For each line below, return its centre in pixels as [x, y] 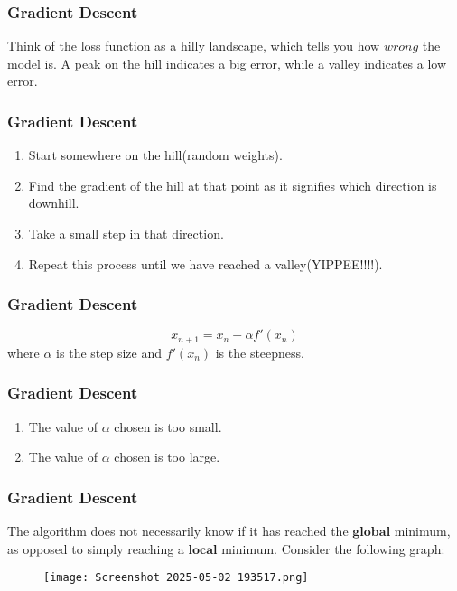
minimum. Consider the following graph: [333, 548]
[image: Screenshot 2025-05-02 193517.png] [176, 578]
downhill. [54, 203]
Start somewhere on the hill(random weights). [155, 155]
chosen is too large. [167, 457]
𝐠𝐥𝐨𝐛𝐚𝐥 [372, 533]
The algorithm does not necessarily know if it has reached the [178, 531]
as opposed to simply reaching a [96, 548]
